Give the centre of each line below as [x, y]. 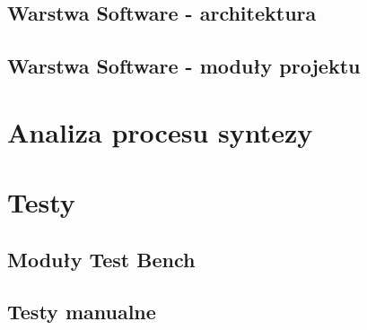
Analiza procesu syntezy [160, 131]
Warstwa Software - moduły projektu [184, 66]
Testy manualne [82, 312]
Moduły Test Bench [101, 259]
